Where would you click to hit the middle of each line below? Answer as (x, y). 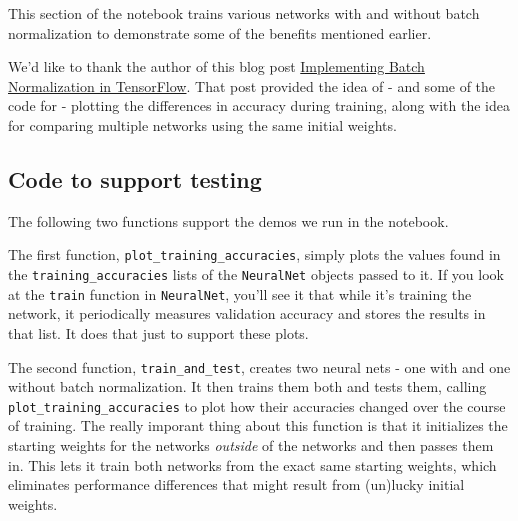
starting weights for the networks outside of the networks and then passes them (251, 445)
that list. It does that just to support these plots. (158, 332)
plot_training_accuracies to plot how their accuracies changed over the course (257, 405)
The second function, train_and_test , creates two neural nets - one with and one (259, 366)
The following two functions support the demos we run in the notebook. (228, 220)
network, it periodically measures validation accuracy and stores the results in (247, 313)
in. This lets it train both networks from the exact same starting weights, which (252, 464)
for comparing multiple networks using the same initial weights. (202, 124)
